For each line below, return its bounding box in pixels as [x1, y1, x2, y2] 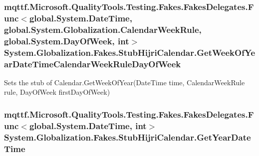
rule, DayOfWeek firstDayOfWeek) [4, 87, 110, 97]
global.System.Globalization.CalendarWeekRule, [4, 23, 202, 35]
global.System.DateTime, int [29, 119, 147, 132]
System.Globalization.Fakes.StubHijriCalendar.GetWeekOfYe [4, 46, 256, 58]
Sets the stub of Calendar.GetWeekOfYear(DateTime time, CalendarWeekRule [4, 77, 245, 87]
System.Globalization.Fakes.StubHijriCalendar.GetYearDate [4, 131, 251, 143]
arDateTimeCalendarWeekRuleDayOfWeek [4, 57, 181, 70]
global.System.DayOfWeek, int [4, 34, 129, 47]
